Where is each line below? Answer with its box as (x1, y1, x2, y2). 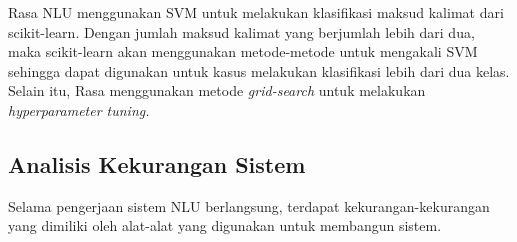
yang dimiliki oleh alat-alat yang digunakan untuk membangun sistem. (8, 215, 442, 236)
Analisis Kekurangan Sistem (8, 148, 306, 179)
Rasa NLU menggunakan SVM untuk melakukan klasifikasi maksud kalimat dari (8, 2, 504, 22)
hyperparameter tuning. (8, 99, 150, 120)
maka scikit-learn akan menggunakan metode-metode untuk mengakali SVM (8, 41, 478, 62)
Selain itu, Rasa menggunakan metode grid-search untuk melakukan (8, 80, 426, 101)
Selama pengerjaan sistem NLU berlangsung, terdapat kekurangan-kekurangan (8, 195, 490, 216)
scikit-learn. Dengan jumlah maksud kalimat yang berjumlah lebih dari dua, (8, 21, 475, 42)
